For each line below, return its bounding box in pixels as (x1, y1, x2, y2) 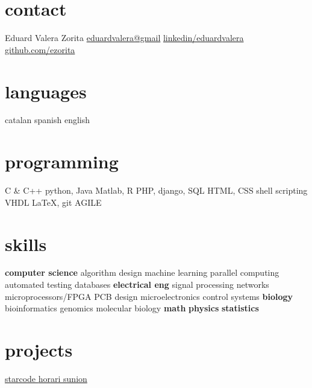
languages (5, 78, 87, 103)
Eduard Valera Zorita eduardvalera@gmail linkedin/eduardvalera (5, 31, 244, 44)
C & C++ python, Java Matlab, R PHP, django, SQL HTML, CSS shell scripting (5, 184, 308, 197)
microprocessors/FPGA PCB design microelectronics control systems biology (5, 290, 293, 302)
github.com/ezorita (5, 43, 75, 56)
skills (5, 231, 47, 256)
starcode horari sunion (5, 372, 87, 384)
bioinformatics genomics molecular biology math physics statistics (5, 302, 259, 314)
